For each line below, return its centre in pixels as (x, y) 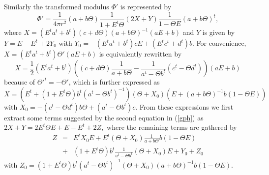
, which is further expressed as (114, 82)
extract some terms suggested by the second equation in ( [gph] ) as (104, 117)
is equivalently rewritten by (140, 54)
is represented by (146, 6)
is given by (219, 32)
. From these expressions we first (184, 106)
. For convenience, (219, 43)
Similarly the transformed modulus (57, 6)
